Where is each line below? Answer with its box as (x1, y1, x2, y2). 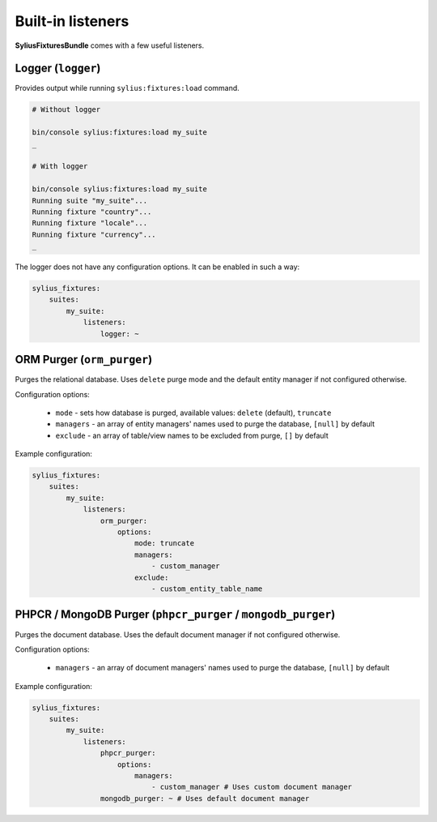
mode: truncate (134, 539, 194, 548)
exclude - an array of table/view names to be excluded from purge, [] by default (55, 430, 329, 440)
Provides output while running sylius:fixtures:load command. (15, 83, 240, 93)
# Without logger (32, 105, 101, 114)
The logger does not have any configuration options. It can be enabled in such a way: (15, 262, 300, 272)
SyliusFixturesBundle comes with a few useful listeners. (15, 41, 205, 50)
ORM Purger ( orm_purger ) (15, 353, 153, 366)
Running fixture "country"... (32, 207, 152, 216)
